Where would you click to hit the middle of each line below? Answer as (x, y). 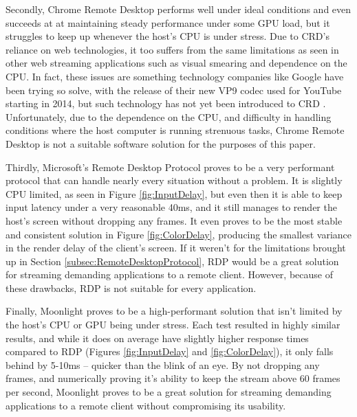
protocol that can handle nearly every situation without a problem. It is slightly (174, 180)
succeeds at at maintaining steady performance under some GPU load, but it (168, 22)
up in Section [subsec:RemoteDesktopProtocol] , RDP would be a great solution (172, 261)
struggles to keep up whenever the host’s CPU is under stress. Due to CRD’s (167, 36)
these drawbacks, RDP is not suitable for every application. (131, 288)
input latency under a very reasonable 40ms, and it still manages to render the (171, 207)
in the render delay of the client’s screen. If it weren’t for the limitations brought (176, 248)
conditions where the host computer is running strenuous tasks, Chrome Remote (175, 130)
